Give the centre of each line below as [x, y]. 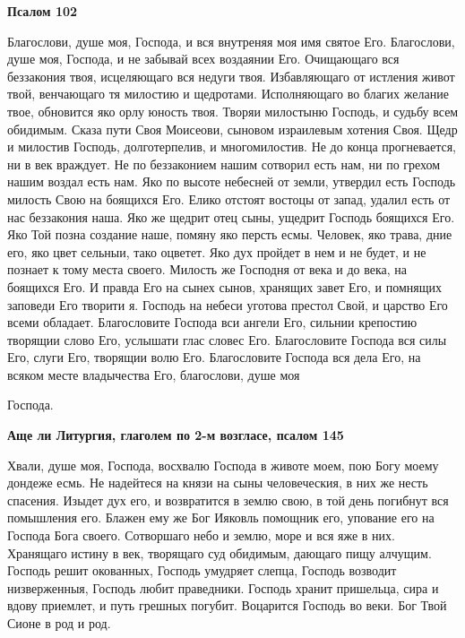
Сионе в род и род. [59, 623]
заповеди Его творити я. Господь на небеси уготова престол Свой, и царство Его [228, 304]
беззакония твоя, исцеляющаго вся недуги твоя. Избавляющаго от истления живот [231, 76]
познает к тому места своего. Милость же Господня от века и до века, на [207, 269]
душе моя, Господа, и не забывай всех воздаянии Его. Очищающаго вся [203, 59]
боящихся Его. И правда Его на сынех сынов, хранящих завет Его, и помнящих [225, 286]
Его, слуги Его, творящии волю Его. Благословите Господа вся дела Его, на [214, 357]
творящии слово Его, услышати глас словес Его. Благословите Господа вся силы [227, 339]
